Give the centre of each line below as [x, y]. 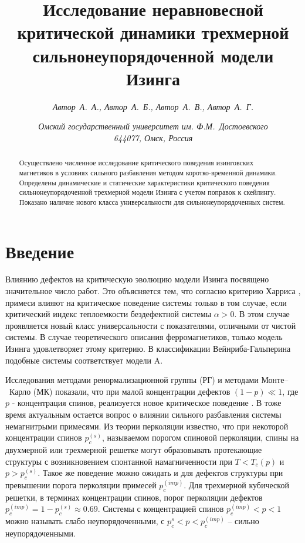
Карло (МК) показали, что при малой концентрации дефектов [120, 391]
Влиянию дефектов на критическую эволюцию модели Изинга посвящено [137, 279]
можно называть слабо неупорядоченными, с [85, 521]
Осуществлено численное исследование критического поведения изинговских [136, 163]
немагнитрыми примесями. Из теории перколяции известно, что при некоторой [147, 426]
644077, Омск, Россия [153, 137]
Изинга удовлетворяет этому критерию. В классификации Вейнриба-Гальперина [148, 349]
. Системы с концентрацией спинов [161, 509]
